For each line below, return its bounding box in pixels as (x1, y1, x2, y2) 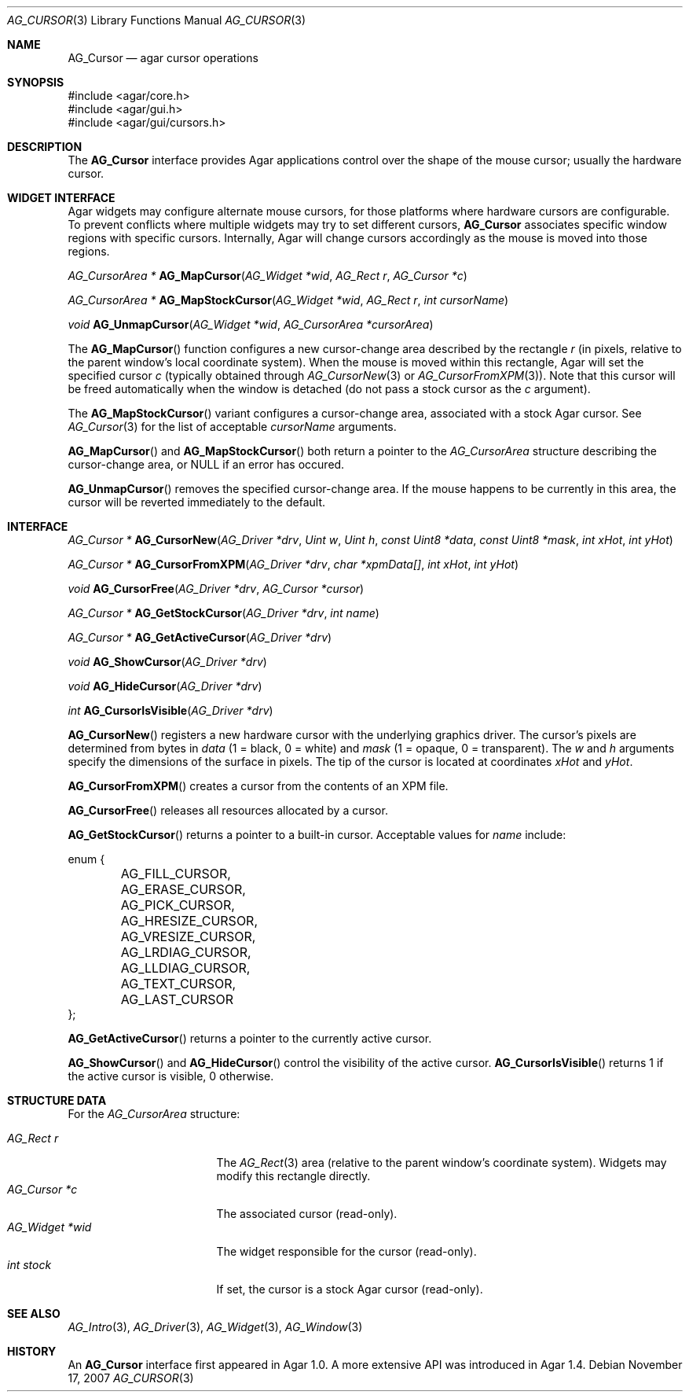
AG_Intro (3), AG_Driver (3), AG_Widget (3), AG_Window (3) (68, 1320, 363, 1334)
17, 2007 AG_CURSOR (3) (68, 1371, 194, 1385)
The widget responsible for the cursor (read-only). (216, 1245, 477, 1258)
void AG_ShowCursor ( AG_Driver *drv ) (68, 655, 267, 668)
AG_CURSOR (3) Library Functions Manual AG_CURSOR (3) (7, 13, 306, 27)
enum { (68, 852, 105, 866)
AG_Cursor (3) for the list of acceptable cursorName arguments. (68, 420, 397, 433)
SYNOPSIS (7, 75, 64, 89)
